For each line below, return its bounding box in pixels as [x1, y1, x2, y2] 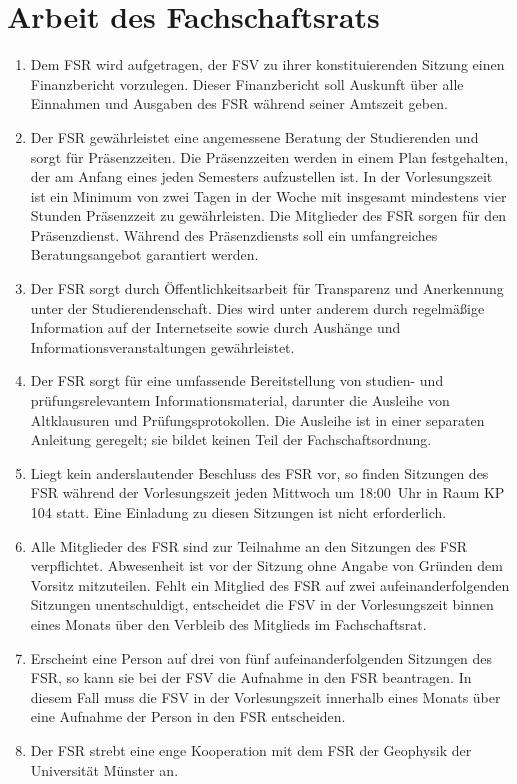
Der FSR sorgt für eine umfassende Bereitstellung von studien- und [30, 370, 444, 391]
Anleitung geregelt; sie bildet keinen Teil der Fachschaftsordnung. [30, 429, 432, 450]
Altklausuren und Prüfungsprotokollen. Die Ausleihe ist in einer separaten [30, 409, 485, 430]
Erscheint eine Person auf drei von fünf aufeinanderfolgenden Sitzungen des [30, 647, 493, 668]
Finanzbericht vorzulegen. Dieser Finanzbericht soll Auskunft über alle [30, 73, 464, 94]
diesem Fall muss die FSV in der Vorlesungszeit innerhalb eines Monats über [30, 686, 501, 707]
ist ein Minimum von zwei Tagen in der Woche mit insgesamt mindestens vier [30, 185, 507, 206]
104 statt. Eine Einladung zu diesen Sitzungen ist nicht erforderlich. [30, 502, 447, 522]
